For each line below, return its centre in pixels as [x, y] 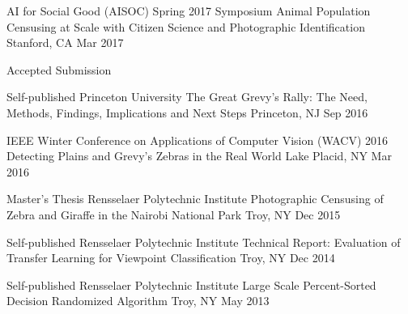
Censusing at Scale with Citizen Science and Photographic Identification [186, 26]
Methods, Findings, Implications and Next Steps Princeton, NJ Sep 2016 [187, 112]
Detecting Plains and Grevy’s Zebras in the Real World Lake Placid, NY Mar [199, 156]
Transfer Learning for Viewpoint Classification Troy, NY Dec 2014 [171, 258]
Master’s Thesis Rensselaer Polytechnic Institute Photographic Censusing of [195, 199]
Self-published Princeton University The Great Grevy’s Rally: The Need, [187, 97]
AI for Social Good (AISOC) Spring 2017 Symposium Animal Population [189, 11]
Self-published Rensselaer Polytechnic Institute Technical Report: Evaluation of [204, 242]
